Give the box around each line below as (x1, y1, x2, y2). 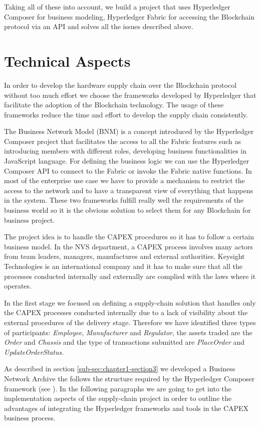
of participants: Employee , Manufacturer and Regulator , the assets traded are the (4, 327, 252, 337)
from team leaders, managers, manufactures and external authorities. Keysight (4, 251, 245, 261)
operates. (4, 280, 32, 291)
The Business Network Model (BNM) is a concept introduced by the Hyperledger (4, 126, 254, 136)
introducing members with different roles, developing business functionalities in (4, 146, 247, 156)
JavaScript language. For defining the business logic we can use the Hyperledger (4, 156, 249, 166)
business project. (4, 214, 55, 225)
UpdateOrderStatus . (4, 346, 64, 357)
